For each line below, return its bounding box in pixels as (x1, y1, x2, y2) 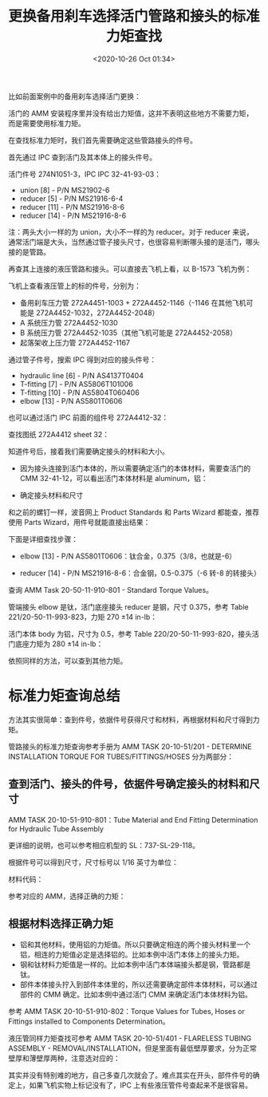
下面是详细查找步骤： (8, 534, 78, 543)
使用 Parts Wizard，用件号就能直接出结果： (8, 517, 151, 527)
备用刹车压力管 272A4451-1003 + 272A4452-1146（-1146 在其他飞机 (19, 298, 246, 307)
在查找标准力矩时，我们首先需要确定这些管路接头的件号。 (8, 135, 197, 144)
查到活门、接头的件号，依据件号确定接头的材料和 (8, 777, 250, 791)
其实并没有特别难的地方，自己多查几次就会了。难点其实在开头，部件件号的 (8, 1070, 253, 1079)
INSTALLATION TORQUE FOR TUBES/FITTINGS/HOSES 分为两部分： (8, 752, 235, 761)
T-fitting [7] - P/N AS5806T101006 (19, 379, 133, 389)
